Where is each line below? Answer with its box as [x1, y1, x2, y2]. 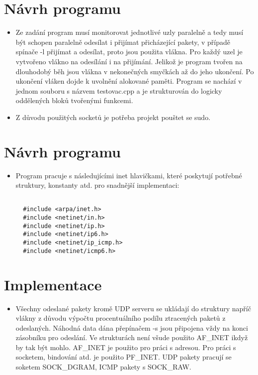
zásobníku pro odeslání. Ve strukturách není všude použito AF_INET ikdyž [15, 332, 248, 343]
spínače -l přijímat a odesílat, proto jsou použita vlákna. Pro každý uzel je [15, 46, 243, 57]
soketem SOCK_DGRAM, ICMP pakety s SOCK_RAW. [15, 362, 191, 372]
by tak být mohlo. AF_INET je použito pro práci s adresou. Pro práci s [15, 342, 236, 352]
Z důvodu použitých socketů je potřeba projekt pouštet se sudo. [15, 112, 211, 122]
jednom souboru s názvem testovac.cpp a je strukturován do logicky [15, 85, 222, 96]
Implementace [4, 274, 102, 294]
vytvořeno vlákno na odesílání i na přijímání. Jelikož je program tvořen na [15, 56, 243, 66]
